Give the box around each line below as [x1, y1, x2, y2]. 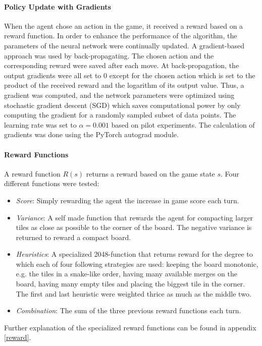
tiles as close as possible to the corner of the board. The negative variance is [16, 222, 252, 233]
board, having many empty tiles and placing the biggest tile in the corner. [16, 278, 245, 289]
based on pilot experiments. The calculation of [111, 119, 255, 130]
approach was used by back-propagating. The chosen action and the [4, 50, 214, 61]
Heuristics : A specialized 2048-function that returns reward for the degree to [16, 249, 253, 259]
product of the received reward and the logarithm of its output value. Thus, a [4, 80, 244, 90]
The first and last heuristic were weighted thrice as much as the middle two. [16, 288, 251, 299]
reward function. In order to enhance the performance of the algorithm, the [4, 30, 237, 41]
